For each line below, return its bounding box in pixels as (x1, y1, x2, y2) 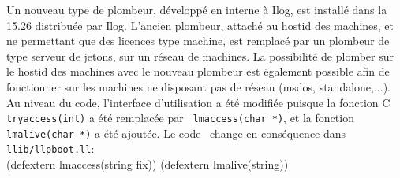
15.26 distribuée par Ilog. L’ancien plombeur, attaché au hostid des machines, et (6, 17, 394, 33)
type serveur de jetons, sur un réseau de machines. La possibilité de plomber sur (6, 47, 394, 64)
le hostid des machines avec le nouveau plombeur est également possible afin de (6, 63, 390, 80)
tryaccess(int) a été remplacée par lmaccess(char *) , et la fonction (6, 109, 354, 126)
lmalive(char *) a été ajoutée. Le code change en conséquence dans (6, 124, 346, 141)
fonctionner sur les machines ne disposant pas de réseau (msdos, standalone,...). (6, 78, 391, 95)
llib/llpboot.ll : (6, 140, 95, 157)
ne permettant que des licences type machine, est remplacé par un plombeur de (6, 32, 390, 49)
